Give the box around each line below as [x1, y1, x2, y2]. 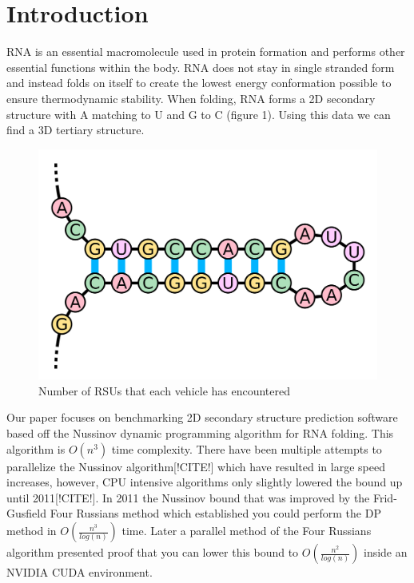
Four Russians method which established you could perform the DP [50, 505, 381, 522]
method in [6, 522, 57, 539]
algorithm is [6, 440, 66, 457]
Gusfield [6, 505, 46, 522]
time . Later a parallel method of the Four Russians [121, 522, 372, 539]
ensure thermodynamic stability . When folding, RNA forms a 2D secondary [6, 89, 376, 106]
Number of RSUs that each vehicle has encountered [38, 382, 291, 399]
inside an [363, 544, 408, 561]
